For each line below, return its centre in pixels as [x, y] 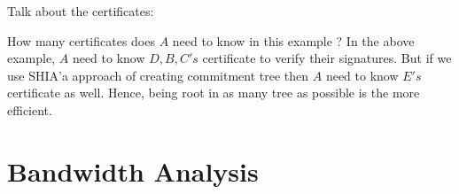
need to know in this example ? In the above [293, 40]
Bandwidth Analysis [133, 171]
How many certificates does [81, 40]
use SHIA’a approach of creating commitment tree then [158, 75]
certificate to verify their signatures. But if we [327, 58]
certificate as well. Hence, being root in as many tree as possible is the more [214, 93]
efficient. [30, 109]
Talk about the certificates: [81, 11]
